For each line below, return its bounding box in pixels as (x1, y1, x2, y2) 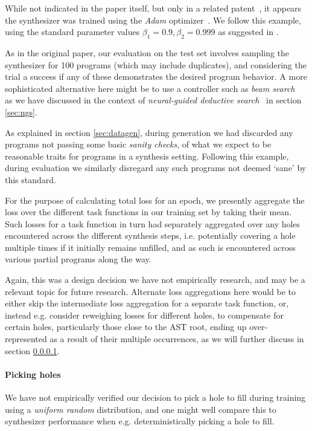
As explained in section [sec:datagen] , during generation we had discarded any (5, 126, 293, 138)
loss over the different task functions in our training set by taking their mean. (5, 206, 292, 218)
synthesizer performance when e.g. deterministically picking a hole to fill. (5, 415, 275, 427)
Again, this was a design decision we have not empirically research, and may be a (5, 273, 305, 286)
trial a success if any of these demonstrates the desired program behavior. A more (5, 70, 307, 83)
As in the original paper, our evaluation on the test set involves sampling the (5, 46, 290, 59)
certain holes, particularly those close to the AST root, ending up (5, 320, 247, 333)
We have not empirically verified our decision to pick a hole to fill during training (5, 391, 306, 404)
